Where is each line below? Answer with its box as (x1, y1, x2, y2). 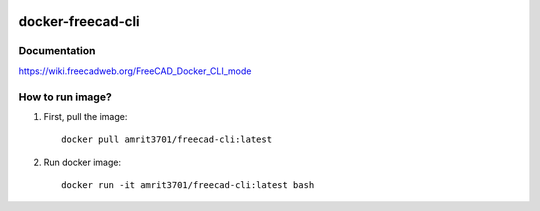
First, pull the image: (43, 110, 128, 122)
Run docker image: (43, 156, 122, 168)
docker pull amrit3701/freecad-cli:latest (61, 134, 273, 145)
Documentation (18, 44, 96, 58)
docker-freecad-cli (18, 13, 140, 30)
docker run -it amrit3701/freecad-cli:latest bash (61, 180, 315, 191)
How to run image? (18, 90, 112, 104)
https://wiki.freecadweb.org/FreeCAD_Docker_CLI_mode (18, 65, 252, 77)
